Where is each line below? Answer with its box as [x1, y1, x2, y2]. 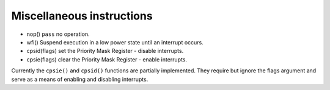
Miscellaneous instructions [11, 9, 153, 22]
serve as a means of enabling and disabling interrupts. [11, 75, 148, 83]
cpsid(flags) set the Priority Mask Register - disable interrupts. [26, 47, 184, 55]
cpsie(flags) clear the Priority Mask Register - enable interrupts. [26, 55, 188, 63]
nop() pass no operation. [26, 30, 90, 38]
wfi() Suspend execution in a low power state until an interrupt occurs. [26, 38, 204, 46]
